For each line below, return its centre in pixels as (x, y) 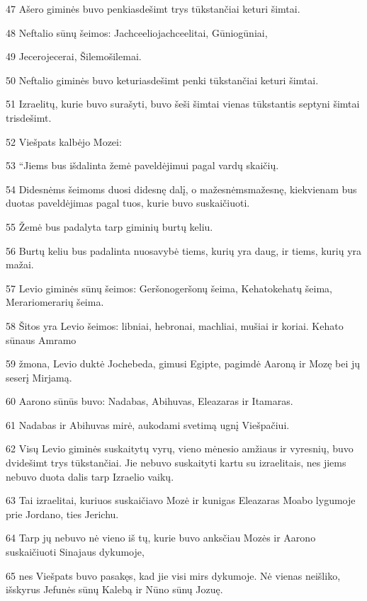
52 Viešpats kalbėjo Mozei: (64, 141)
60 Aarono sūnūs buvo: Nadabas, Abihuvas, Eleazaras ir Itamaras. (149, 401)
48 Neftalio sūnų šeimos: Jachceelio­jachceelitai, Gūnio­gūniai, (137, 32)
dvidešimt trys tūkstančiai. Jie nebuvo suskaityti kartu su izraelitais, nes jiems (176, 463)
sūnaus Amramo (41, 339)
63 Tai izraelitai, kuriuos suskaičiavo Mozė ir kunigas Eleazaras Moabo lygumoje (181, 500)
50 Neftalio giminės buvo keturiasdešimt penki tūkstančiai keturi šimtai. (162, 80)
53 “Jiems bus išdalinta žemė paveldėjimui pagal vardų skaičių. (142, 165)
